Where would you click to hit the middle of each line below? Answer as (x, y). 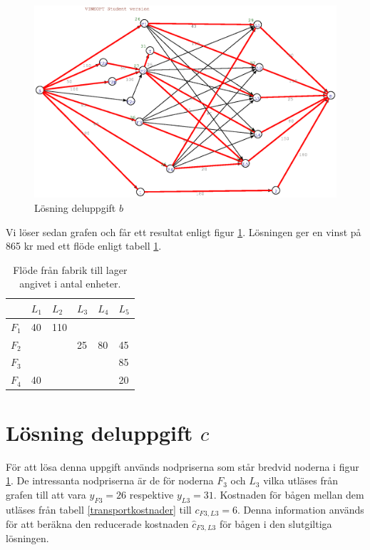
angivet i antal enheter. (70, 284)
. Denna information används (301, 509)
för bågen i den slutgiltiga (276, 523)
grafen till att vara (46, 494)
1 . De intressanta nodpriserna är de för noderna (110, 480)
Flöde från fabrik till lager (70, 269)
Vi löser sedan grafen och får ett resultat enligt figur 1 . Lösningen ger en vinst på (184, 231)
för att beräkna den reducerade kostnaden (97, 523)
